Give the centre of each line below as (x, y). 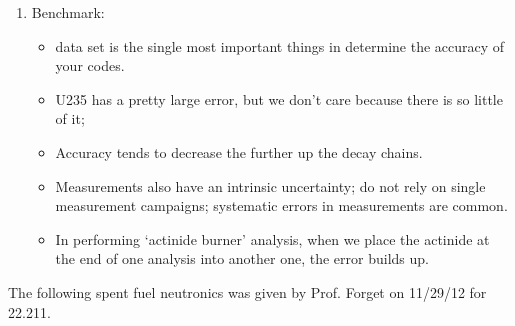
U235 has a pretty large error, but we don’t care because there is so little (279, 98)
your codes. (90, 65)
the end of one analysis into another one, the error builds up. (242, 258)
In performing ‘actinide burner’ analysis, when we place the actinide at (272, 238)
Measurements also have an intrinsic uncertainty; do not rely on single (270, 185)
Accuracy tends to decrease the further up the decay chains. (239, 151)
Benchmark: (68, 12)
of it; (70, 118)
